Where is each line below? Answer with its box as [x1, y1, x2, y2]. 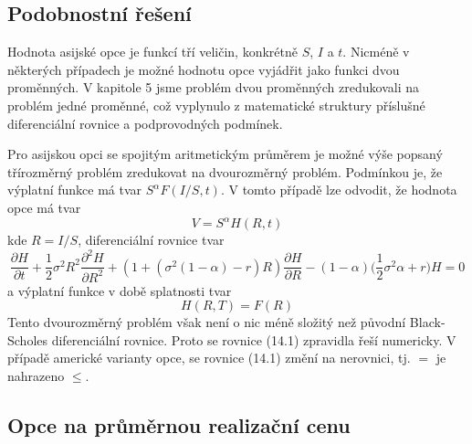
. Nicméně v [342, 42, 410, 61]
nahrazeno [7, 365, 65, 385]
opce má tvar [7, 197, 81, 217]
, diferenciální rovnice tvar [78, 230, 225, 249]
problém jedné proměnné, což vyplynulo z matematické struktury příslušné [7, 95, 425, 114]
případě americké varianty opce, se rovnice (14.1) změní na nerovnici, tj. [7, 348, 411, 367]
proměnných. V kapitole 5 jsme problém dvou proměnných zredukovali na [7, 78, 419, 97]
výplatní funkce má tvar [7, 180, 142, 199]
